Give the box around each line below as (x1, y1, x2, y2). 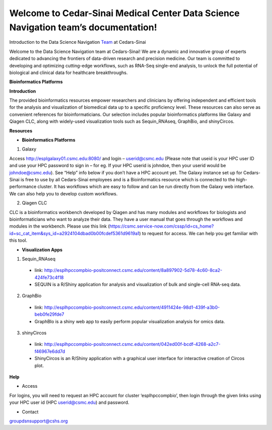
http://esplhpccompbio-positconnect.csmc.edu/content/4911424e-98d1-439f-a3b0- (44, 304, 220, 310)
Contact (22, 408, 39, 415)
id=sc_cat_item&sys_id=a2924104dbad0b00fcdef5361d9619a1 (9, 230, 140, 236)
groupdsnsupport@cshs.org (9, 418, 68, 424)
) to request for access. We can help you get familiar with (139, 230, 258, 236)
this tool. (9, 237, 28, 244)
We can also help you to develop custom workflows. (9, 190, 118, 196)
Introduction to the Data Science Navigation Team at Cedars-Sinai (9, 39, 146, 45)
